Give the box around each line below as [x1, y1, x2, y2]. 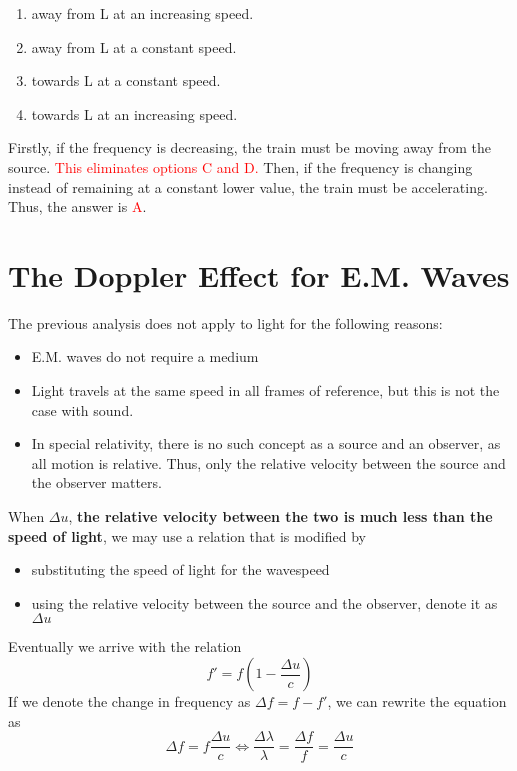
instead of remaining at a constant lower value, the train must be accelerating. [8, 176, 488, 197]
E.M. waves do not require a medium [31, 346, 259, 367]
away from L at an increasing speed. [31, 3, 254, 23]
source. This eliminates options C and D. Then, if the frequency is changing [8, 156, 473, 177]
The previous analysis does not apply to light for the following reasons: [8, 312, 443, 333]
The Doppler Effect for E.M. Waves [8, 254, 510, 295]
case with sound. [31, 399, 134, 420]
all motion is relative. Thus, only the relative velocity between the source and [31, 452, 506, 473]
